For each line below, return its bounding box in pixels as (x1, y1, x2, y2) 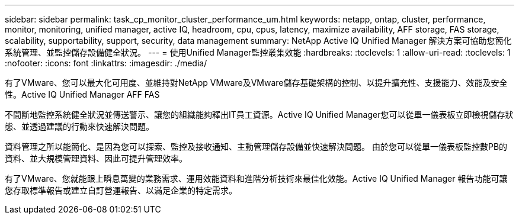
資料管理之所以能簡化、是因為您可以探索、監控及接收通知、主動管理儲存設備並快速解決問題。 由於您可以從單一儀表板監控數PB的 (5, 141, 508, 152)
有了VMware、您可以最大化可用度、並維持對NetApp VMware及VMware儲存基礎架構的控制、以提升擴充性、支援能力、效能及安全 (5, 78, 508, 88)
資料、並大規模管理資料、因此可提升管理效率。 (5, 153, 187, 163)
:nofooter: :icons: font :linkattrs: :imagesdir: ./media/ (5, 58, 207, 68)
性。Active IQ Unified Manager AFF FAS (5, 89, 160, 99)
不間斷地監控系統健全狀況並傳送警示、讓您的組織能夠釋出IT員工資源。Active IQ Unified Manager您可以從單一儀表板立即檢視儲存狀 (5, 109, 514, 120)
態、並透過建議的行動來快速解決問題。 (5, 121, 154, 131)
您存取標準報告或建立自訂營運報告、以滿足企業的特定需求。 (5, 185, 237, 195)
